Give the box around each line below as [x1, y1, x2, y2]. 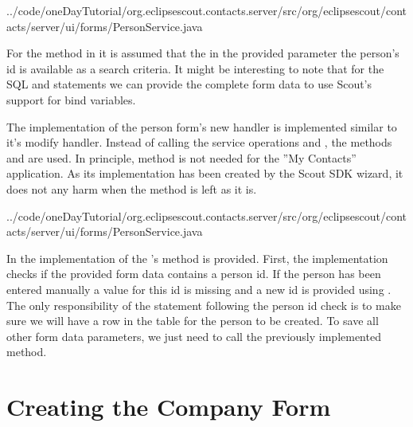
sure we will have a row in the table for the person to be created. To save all [6, 312, 379, 329]
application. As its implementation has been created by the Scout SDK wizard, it [6, 165, 403, 182]
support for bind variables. [6, 91, 136, 108]
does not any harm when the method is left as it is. [6, 180, 257, 197]
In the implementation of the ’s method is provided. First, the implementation [6, 249, 388, 266]
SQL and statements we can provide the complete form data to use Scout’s [6, 76, 372, 92]
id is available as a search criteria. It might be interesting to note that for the [6, 60, 384, 76]
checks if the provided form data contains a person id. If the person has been [6, 265, 381, 282]
